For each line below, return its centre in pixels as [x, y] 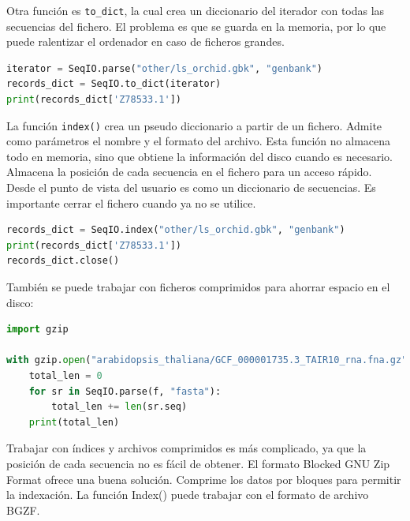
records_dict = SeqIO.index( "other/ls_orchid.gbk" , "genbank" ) [176, 230]
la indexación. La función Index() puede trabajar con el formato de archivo [188, 495]
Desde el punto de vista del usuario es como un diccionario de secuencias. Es [191, 187]
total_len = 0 [65, 376]
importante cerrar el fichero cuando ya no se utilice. [131, 202]
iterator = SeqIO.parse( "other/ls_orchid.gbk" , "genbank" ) [164, 68]
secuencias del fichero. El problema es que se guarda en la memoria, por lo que [196, 26]
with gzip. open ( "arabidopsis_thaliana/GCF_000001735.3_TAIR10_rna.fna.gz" [207, 360]
